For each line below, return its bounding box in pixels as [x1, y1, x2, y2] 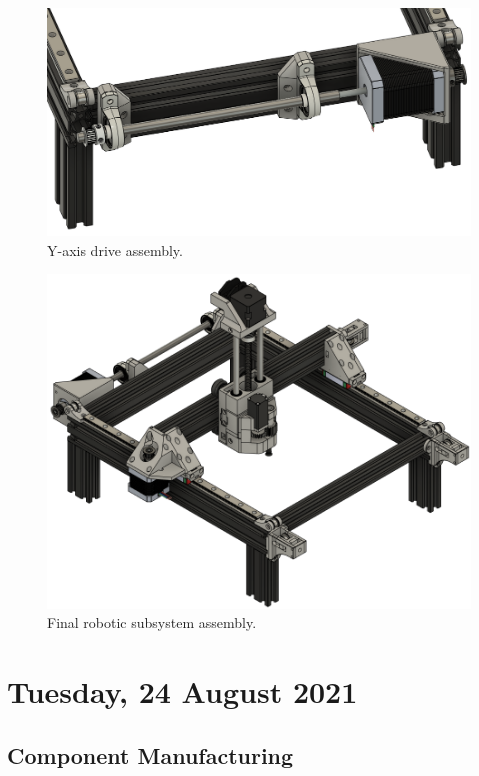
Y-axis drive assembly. [47, 239, 183, 260]
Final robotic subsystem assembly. [47, 612, 257, 633]
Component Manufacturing [7, 739, 294, 770]
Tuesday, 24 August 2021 [7, 671, 358, 711]
